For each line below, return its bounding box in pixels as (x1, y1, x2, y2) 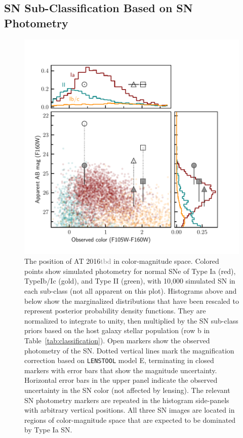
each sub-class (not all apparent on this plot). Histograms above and (24, 285, 237, 296)
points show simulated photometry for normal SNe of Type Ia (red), (24, 265, 236, 276)
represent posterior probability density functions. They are (24, 305, 206, 316)
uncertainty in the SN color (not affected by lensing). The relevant (24, 384, 230, 395)
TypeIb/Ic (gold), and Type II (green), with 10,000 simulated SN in (24, 275, 235, 286)
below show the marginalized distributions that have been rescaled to (24, 295, 239, 306)
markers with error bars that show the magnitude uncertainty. (24, 365, 217, 375)
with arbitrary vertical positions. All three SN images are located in (24, 405, 235, 415)
